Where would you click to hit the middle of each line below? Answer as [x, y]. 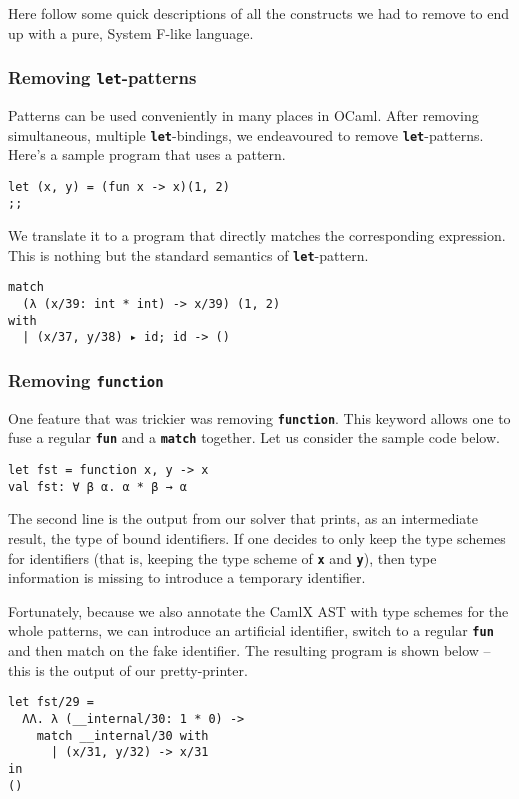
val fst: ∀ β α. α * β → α [97, 486]
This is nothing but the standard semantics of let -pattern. [188, 254]
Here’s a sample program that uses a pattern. [147, 154]
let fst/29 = [51, 702]
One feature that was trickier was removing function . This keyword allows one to [259, 417]
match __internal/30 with [122, 735]
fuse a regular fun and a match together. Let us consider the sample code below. [254, 437]
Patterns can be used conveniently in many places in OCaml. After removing [243, 114]
